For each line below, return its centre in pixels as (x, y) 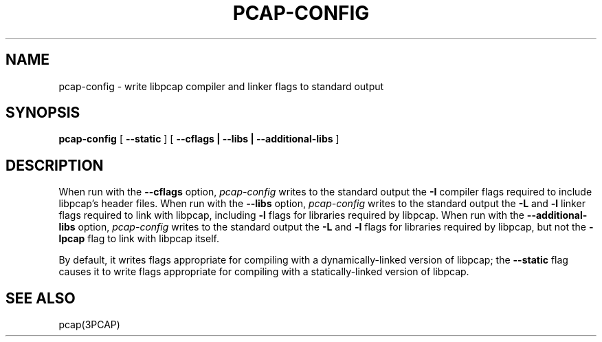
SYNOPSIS (43, 113)
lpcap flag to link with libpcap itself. (139, 239)
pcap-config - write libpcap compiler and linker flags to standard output (221, 86)
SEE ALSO (41, 298)
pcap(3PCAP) (89, 325)
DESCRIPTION (55, 165)
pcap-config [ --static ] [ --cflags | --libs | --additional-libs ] (199, 139)
